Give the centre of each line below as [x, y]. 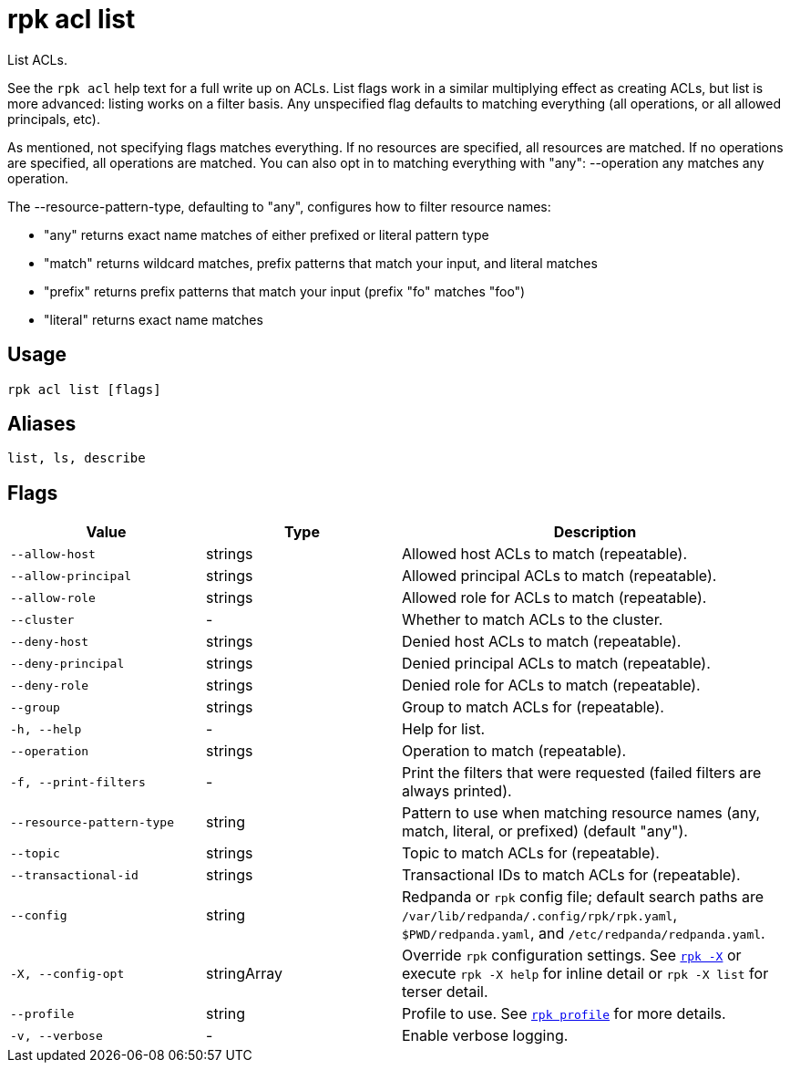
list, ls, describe [77, 458]
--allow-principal [71, 576]
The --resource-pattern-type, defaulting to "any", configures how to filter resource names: [279, 206]
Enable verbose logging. [485, 1036]
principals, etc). [54, 119]
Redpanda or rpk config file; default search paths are [583, 897]
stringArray [245, 974]
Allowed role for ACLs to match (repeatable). [554, 598]
